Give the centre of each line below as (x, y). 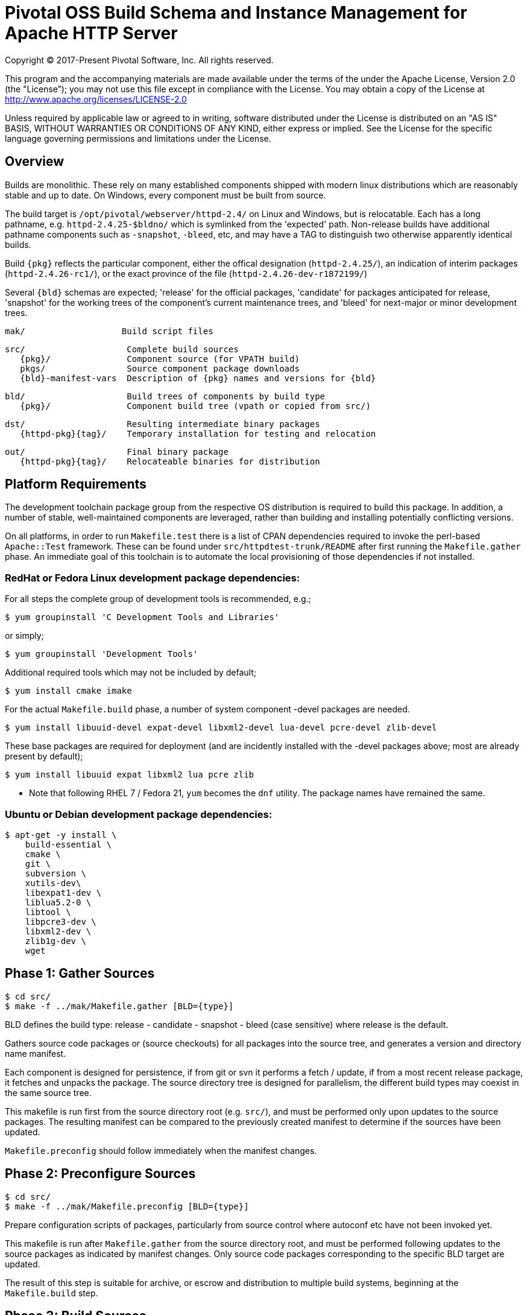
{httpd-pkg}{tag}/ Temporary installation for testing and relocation (198, 433)
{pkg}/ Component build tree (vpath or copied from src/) (195, 406)
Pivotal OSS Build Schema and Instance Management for (236, 13)
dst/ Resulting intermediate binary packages (163, 424)
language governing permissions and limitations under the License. (138, 138)
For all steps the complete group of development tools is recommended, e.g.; (158, 599)
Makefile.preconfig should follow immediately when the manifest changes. (161, 1150)
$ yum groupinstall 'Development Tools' (102, 654)
